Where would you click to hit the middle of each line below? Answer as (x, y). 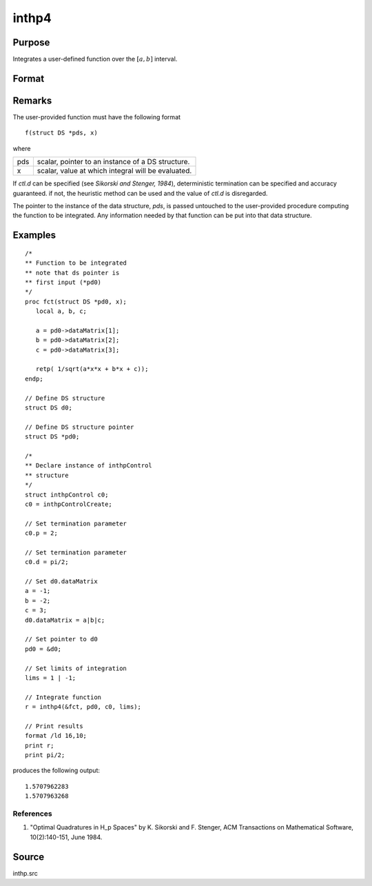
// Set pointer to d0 (61, 639)
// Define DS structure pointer (80, 427)
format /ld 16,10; (56, 736)
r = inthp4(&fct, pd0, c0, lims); (83, 707)
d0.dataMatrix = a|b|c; (65, 620)
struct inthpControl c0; (67, 494)
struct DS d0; (49, 407)
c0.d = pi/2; (47, 562)
